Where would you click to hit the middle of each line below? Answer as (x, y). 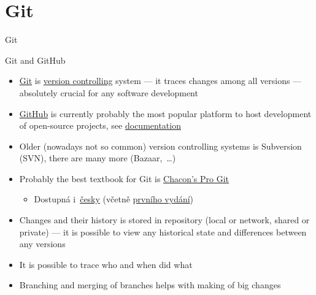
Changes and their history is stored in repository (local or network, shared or (164, 220)
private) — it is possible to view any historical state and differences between (163, 232)
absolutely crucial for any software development (109, 92)
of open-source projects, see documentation (100, 125)
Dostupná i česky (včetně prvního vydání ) (114, 199)
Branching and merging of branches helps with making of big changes (150, 285)
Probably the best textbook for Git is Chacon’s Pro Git (124, 178)
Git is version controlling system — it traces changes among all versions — (160, 81)
